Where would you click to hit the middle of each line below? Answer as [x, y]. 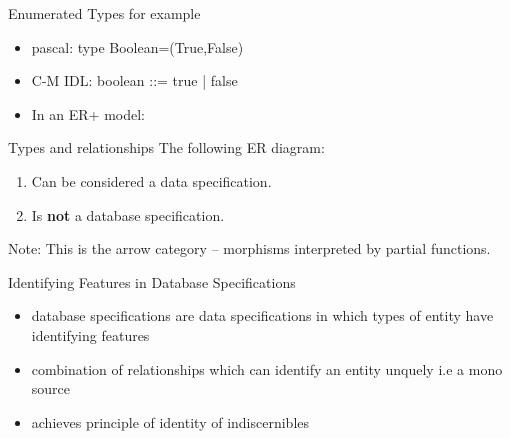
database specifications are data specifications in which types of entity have [262, 315]
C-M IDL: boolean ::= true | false [134, 80]
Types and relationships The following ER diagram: [166, 147]
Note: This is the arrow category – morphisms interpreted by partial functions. [249, 248]
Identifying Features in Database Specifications [152, 281]
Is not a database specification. [128, 214]
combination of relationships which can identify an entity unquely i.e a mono [267, 368]
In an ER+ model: [88, 113]
